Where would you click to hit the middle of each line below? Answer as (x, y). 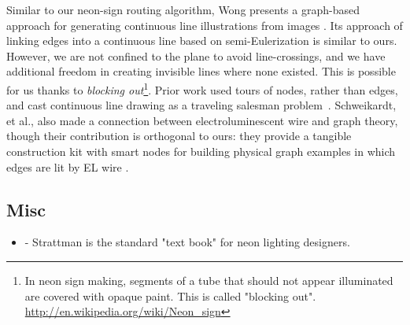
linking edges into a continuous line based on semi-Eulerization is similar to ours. (202, 41)
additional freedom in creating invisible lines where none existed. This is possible (201, 71)
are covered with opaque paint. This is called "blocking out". (170, 295)
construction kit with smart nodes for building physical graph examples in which (201, 151)
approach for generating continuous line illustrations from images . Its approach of (205, 25)
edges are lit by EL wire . (68, 166)
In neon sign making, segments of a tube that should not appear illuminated (209, 280)
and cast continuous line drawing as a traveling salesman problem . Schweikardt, (201, 105)
